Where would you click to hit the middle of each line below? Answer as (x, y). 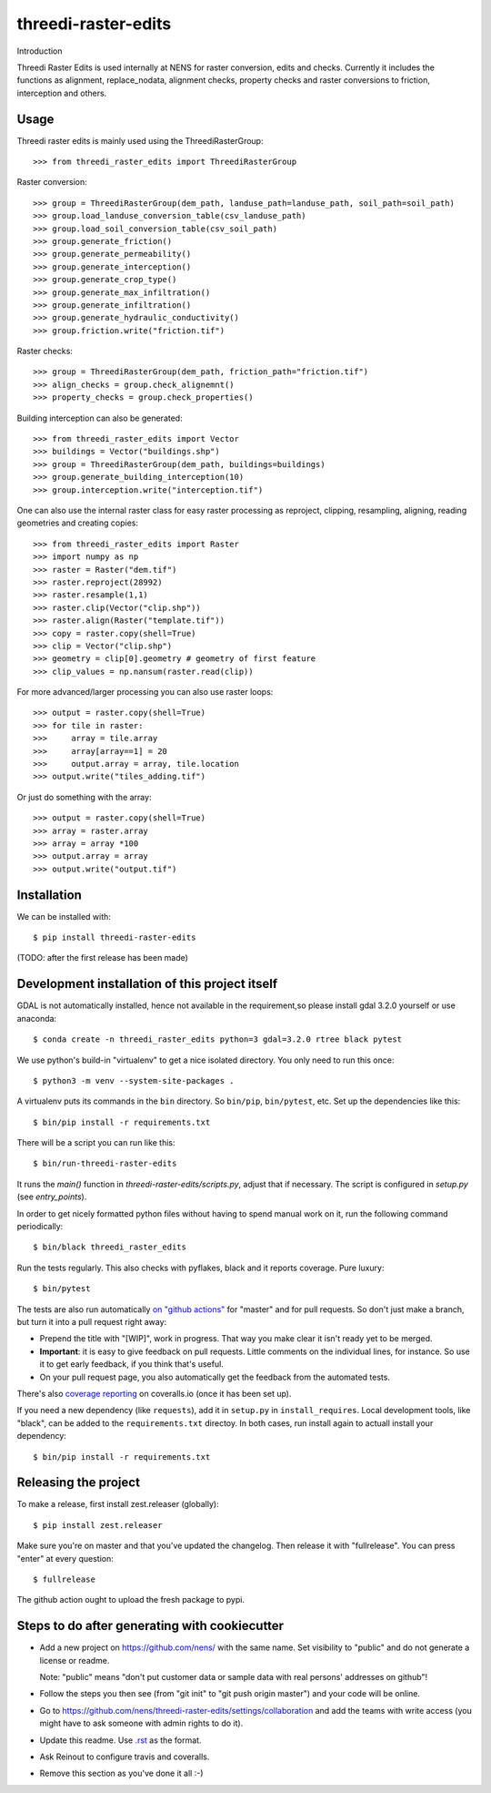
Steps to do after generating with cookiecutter (150, 1626)
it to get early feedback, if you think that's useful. (132, 1364)
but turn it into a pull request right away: (92, 1322)
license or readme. (75, 1660)
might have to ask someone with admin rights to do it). (141, 1723)
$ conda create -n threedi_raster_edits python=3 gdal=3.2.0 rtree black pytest (218, 1039)
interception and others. (62, 93)
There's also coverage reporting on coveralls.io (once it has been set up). (154, 1393)
